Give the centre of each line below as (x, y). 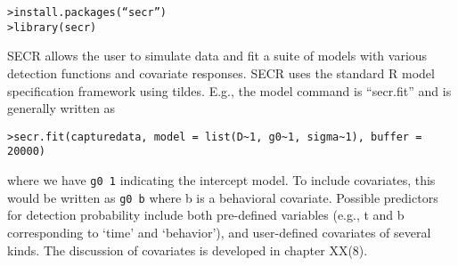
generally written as (61, 108)
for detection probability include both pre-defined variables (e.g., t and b (206, 215)
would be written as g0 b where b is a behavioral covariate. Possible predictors (223, 197)
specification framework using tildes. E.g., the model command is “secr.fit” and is (229, 90)
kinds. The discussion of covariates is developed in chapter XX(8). (188, 250)
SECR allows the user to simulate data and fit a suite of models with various (217, 56)
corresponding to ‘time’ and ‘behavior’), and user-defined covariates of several (219, 232)
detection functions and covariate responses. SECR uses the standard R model (221, 73)
